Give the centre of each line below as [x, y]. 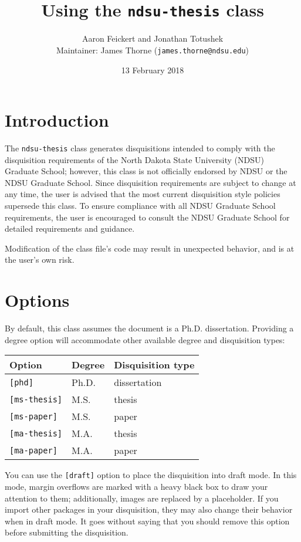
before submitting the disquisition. [67, 532]
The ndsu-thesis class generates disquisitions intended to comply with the [140, 148]
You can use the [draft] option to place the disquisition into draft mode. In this [151, 475]
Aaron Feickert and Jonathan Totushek [153, 38]
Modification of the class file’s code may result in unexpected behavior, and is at [150, 248]
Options [37, 300]
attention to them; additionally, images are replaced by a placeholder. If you [142, 498]
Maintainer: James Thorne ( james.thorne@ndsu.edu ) [153, 50]
